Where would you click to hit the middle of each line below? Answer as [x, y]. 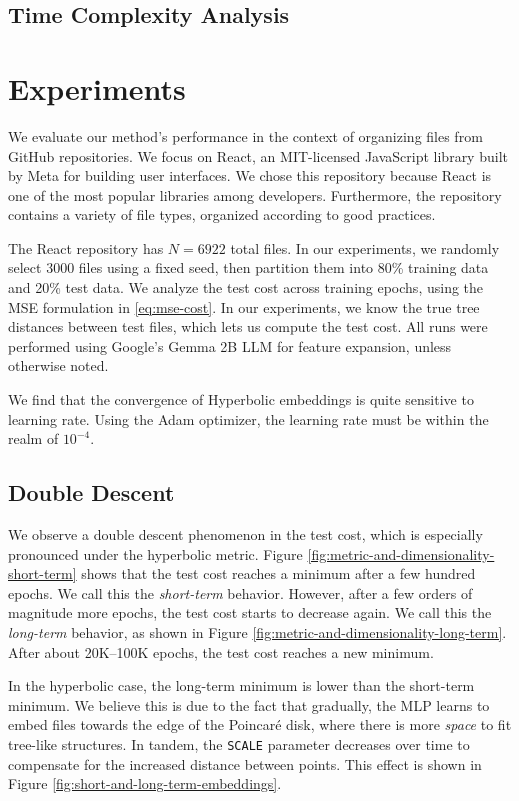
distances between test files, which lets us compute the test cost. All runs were [248, 326]
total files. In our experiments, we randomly [365, 247]
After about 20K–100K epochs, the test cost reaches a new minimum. [221, 651]
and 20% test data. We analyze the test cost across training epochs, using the [246, 287]
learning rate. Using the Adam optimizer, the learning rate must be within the [248, 418]
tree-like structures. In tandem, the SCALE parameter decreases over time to [239, 743]
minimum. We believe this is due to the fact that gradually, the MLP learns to [249, 704]
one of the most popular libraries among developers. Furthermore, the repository [255, 194]
